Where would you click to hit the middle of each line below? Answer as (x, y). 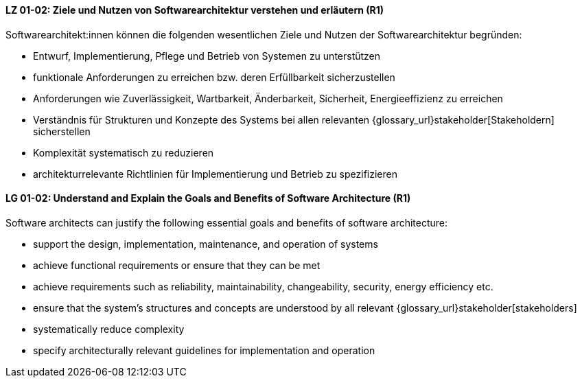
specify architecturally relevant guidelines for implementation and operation (204, 350)
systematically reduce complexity (109, 329)
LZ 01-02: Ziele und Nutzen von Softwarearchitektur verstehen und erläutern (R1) (195, 10)
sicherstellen (62, 131)
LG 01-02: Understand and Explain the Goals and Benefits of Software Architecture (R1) (208, 198)
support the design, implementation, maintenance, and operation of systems (206, 244)
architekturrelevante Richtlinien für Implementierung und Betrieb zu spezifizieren (215, 174)
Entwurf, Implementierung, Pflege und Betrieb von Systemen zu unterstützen (207, 56)
